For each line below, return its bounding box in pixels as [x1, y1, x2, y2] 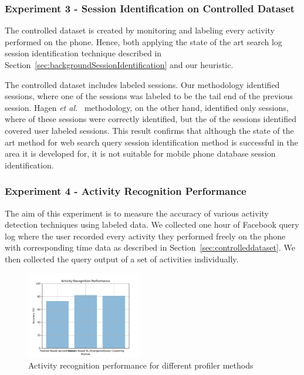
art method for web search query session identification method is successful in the [5, 136, 298, 148]
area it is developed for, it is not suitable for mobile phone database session [5, 147, 276, 160]
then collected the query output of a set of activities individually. [5, 252, 239, 265]
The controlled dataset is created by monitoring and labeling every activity [5, 24, 275, 36]
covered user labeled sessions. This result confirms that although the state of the [5, 124, 294, 136]
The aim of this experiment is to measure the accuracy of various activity [5, 207, 269, 219]
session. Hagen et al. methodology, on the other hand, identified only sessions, [5, 101, 289, 113]
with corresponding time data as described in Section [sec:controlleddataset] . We [5, 241, 295, 254]
